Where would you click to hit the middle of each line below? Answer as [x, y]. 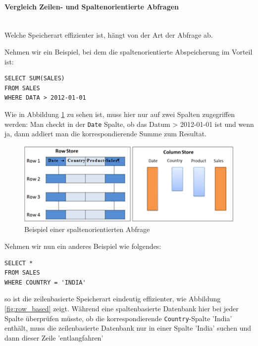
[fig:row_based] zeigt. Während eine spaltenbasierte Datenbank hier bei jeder [122, 308]
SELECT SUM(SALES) [35, 79]
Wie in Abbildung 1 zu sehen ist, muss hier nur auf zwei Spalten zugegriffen [120, 114]
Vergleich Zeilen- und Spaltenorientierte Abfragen [92, 6]
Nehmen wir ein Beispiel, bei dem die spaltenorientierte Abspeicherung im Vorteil [129, 51]
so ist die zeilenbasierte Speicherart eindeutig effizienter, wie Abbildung [113, 299]
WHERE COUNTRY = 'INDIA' [45, 282]
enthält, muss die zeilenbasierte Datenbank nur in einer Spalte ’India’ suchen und [128, 328]
